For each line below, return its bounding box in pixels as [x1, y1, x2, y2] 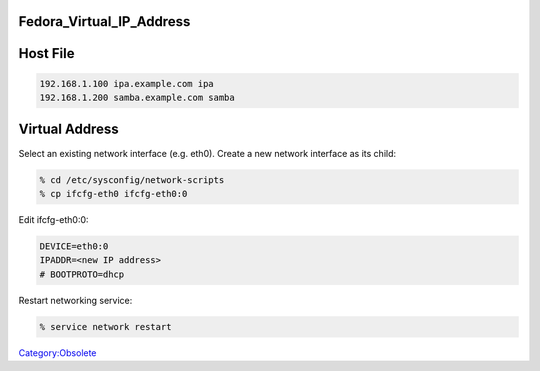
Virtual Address [18, 121, 119, 138]
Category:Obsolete [18, 346, 97, 359]
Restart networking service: [18, 294, 133, 306]
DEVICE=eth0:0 [39, 240, 109, 252]
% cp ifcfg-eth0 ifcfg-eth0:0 [39, 188, 188, 199]
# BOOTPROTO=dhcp [39, 268, 125, 280]
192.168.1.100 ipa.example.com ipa [39, 78, 214, 89]
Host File [18, 45, 75, 62]
